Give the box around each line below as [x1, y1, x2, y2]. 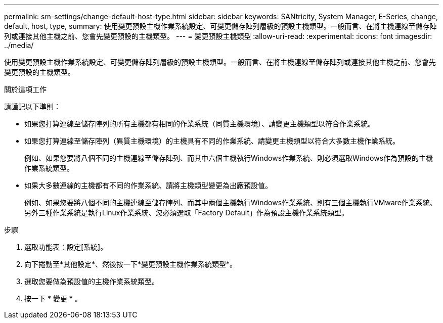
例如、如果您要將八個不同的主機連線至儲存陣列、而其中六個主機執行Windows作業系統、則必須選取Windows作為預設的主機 [24, 154, 433, 162]
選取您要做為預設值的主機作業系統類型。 [24, 277, 159, 286]
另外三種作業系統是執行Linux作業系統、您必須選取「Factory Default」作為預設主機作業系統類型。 [24, 208, 348, 217]
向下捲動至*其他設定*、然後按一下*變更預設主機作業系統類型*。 [24, 260, 237, 268]
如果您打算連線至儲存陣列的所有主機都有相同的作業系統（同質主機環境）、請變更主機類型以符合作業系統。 [24, 119, 375, 128]
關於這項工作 [4, 85, 47, 94]
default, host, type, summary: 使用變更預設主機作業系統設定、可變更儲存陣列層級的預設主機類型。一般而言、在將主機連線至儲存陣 [4, 22, 437, 30]
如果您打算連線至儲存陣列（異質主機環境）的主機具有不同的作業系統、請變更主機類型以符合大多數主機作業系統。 [24, 136, 400, 145]
